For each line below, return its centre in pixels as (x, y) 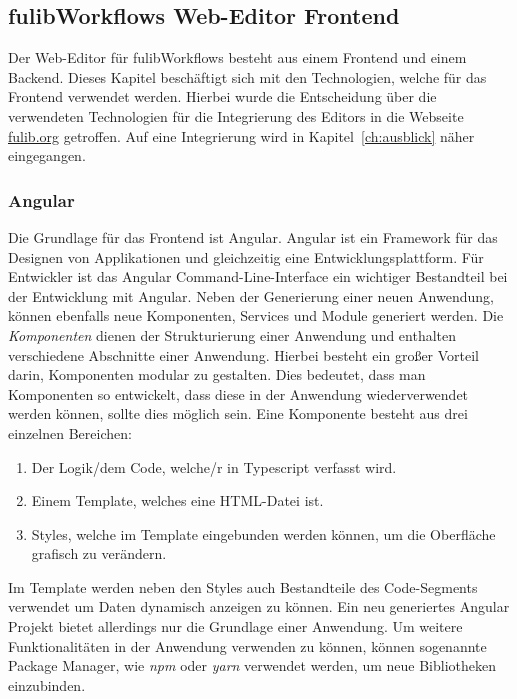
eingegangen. (47, 155)
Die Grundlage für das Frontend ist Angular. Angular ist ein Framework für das (253, 236)
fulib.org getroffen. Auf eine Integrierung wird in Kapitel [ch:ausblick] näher (241, 135)
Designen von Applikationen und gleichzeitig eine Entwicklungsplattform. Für (246, 256)
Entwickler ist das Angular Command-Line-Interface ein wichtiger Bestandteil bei (258, 276)
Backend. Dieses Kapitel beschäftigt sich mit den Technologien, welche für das (247, 76)
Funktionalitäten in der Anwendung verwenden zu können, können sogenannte (247, 645)
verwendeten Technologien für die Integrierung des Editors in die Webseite (236, 115)
